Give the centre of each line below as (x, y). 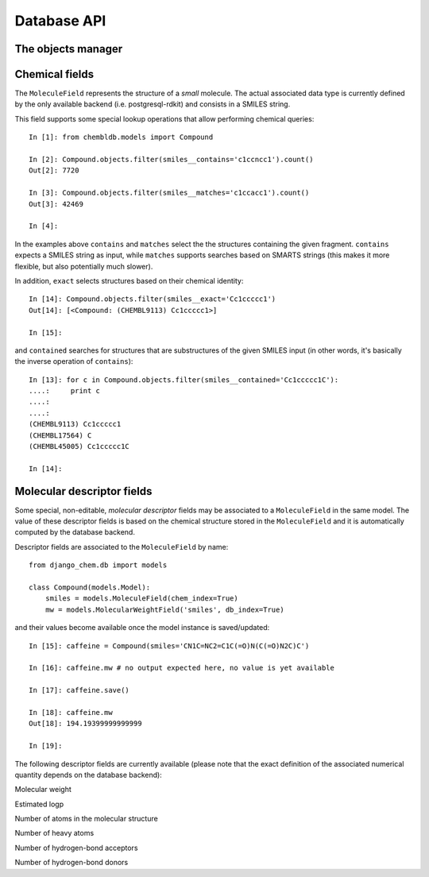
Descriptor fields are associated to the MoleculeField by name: (122, 547)
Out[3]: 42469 (56, 204)
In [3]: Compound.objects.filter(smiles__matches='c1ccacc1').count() (169, 193)
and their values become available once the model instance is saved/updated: (142, 628)
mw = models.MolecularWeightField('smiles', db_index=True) (165, 609)
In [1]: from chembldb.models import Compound (121, 137)
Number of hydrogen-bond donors (71, 863)
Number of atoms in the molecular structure (86, 819)
